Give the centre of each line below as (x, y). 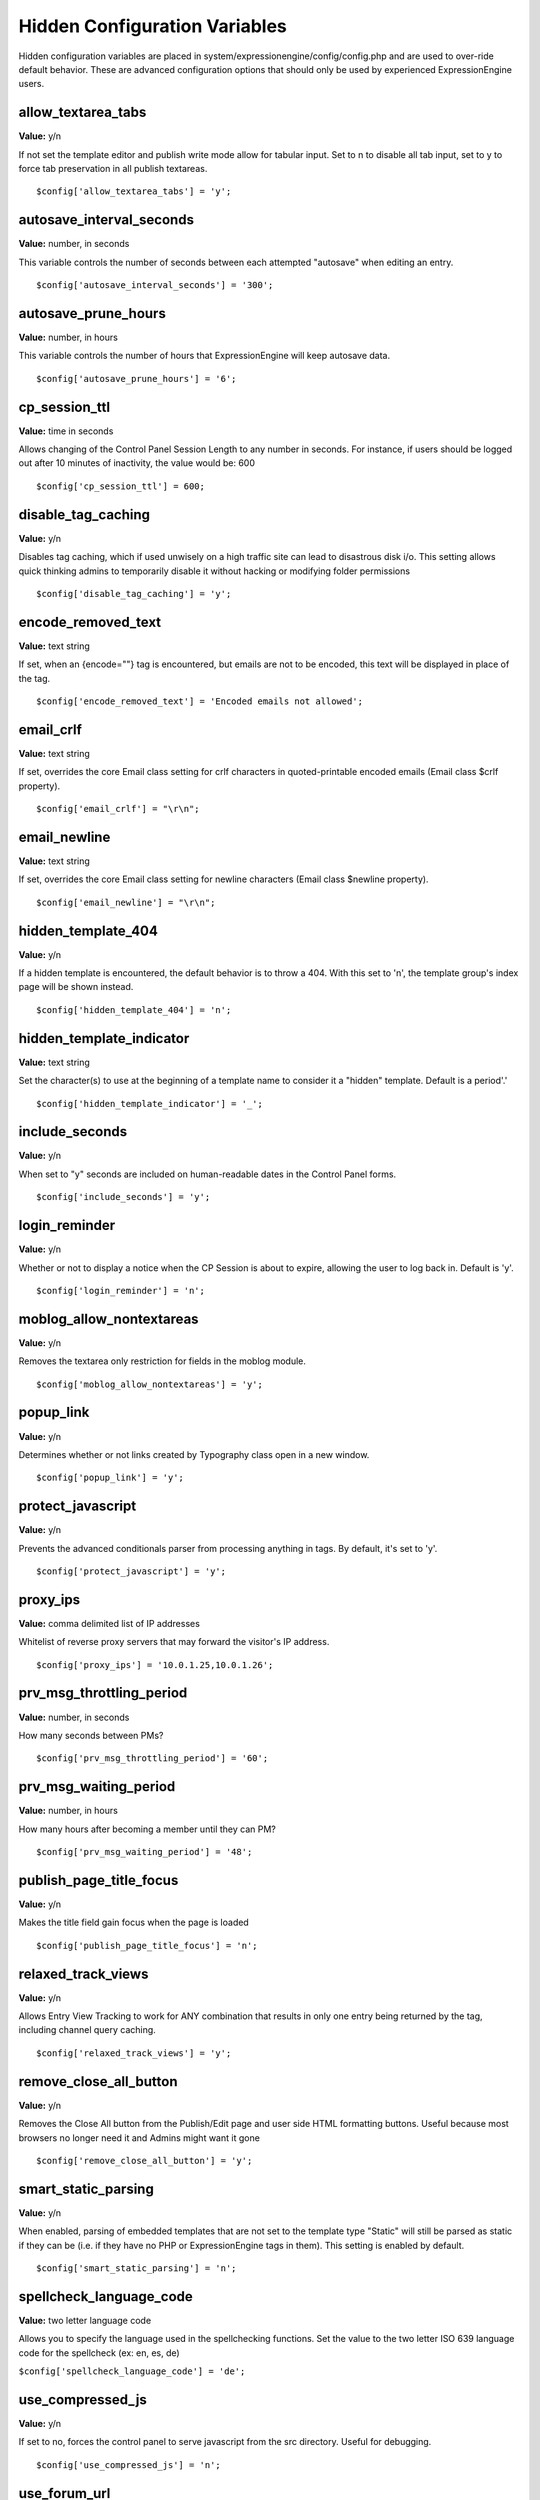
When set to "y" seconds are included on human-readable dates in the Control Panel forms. (207, 1174)
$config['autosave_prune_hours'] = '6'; (136, 378)
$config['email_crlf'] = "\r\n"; (118, 809)
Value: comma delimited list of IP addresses (109, 1623)
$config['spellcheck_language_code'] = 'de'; (132, 2371)
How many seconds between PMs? (91, 1735)
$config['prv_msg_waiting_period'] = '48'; (144, 1852)
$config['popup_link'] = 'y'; (110, 1478)
